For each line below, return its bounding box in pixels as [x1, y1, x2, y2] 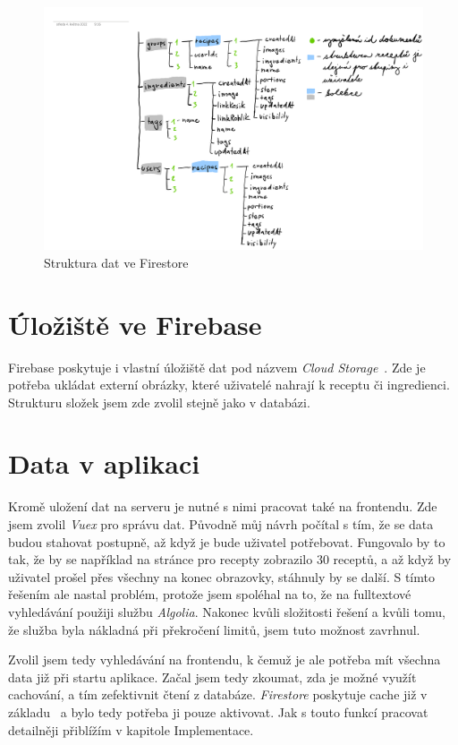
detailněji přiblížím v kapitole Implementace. [8, 720, 254, 739]
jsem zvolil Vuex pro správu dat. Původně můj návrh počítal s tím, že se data [8, 515, 434, 534]
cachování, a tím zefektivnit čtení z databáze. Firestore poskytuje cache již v [8, 685, 428, 704]
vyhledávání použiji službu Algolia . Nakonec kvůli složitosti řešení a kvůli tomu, [8, 602, 445, 621]
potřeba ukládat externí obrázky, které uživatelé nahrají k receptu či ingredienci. [8, 375, 450, 394]
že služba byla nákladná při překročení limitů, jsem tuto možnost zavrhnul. [8, 620, 420, 638]
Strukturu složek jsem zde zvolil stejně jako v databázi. [8, 392, 310, 411]
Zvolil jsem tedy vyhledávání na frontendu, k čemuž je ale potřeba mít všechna [8, 650, 441, 669]
